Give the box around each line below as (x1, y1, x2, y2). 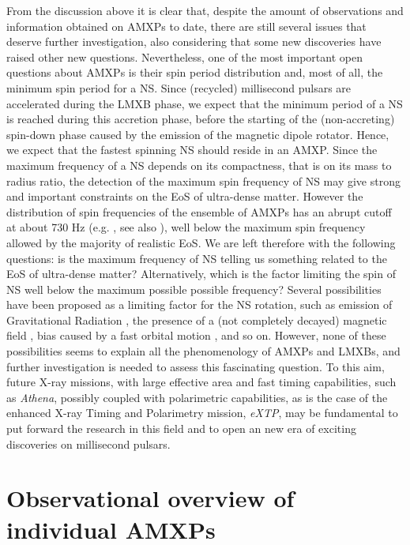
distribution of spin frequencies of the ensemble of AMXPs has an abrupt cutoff (6, 203, 392, 220)
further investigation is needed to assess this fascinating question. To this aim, (6, 358, 385, 374)
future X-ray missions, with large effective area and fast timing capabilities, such (6, 374, 397, 390)
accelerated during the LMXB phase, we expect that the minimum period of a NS (6, 95, 403, 111)
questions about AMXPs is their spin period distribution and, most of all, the (6, 64, 383, 81)
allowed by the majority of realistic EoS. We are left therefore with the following (6, 234, 396, 250)
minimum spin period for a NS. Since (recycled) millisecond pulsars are (6, 79, 352, 96)
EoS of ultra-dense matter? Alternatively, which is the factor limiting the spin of (6, 265, 396, 282)
